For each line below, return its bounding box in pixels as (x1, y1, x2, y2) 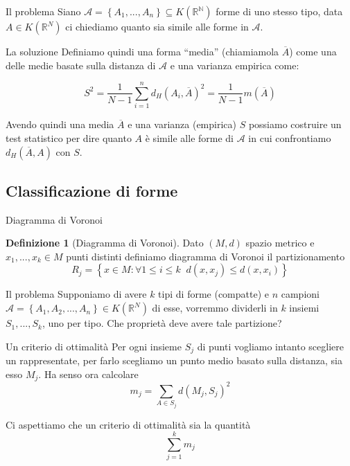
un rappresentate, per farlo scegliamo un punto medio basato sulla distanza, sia (6, 353, 342, 368)
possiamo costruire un (248, 117, 342, 132)
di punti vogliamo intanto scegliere (197, 339, 344, 353)
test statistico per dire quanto (6, 130, 132, 145)
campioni (281, 287, 320, 301)
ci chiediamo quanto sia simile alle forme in (65, 19, 249, 33)
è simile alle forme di (145, 130, 234, 145)
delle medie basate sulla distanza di (6, 57, 156, 72)
